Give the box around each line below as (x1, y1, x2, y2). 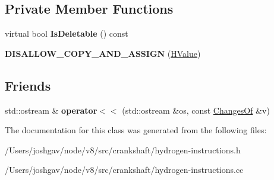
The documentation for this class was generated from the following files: (5, 124, 267, 136)
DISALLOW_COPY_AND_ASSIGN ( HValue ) (5, 47, 201, 59)
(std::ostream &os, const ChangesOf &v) (122, 104, 270, 116)
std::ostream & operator (5, 104, 97, 116)
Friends (5, 76, 51, 94)
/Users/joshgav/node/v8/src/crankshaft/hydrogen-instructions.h (5, 143, 241, 156)
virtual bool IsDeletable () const (5, 27, 128, 40)
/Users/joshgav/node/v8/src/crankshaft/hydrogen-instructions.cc (5, 163, 244, 176)
